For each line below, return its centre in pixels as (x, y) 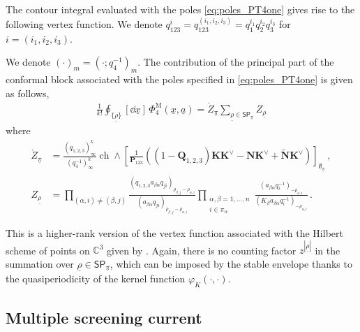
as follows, (28, 93)
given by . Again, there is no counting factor (202, 250)
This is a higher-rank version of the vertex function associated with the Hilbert (174, 233)
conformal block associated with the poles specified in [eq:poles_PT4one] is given (179, 79)
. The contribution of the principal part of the (236, 62)
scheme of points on (48, 250)
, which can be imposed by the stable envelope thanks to (231, 263)
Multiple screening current (104, 318)
